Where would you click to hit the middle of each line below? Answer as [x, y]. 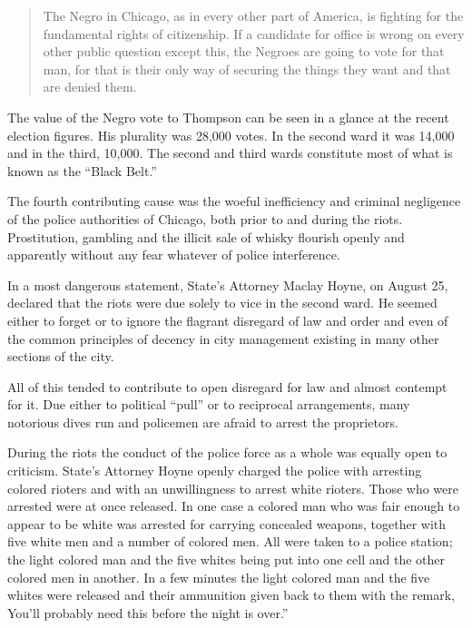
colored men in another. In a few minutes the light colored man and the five [219, 577]
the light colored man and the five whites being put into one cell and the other [226, 559]
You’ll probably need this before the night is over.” [148, 612]
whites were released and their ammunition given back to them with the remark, [231, 595]
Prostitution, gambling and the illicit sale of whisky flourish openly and [206, 236]
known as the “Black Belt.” [82, 170]
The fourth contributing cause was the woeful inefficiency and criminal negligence [234, 201]
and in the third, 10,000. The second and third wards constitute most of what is [230, 153]
